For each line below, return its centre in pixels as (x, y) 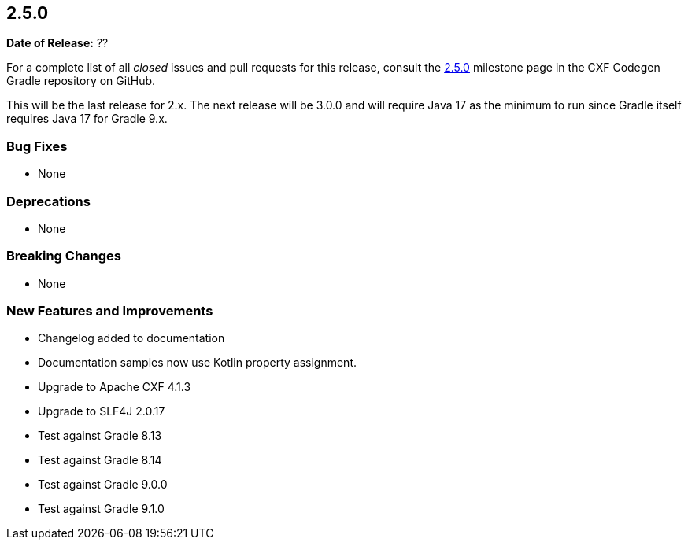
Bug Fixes (37, 146)
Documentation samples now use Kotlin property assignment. (198, 363)
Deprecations (48, 201)
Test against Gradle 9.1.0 (101, 509)
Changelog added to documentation (131, 338)
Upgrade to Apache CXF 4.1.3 (115, 387)
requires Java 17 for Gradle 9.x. (87, 119)
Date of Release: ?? (57, 43)
